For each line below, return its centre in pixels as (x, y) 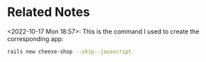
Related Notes (49, 12)
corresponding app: (35, 38)
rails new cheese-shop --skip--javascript (69, 52)
